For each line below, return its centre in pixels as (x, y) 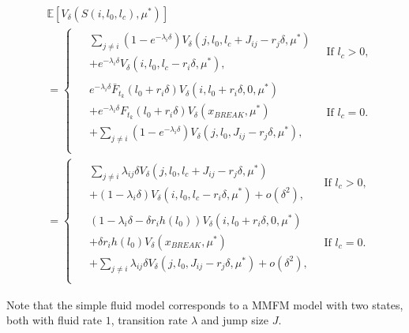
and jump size (235, 320)
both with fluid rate (54, 320)
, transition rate (149, 320)
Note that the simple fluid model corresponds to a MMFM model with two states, (205, 304)
